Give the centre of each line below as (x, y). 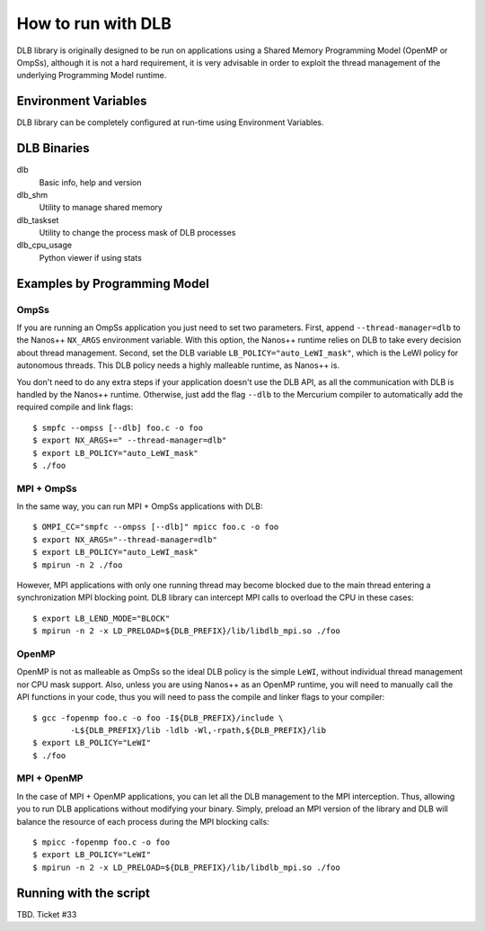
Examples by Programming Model (113, 283)
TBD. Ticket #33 (47, 914)
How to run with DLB (94, 23)
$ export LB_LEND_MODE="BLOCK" (101, 618)
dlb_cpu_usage (44, 245)
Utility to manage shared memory (101, 208)
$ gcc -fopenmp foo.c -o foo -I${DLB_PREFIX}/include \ (158, 718)
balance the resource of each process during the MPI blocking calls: (143, 821)
